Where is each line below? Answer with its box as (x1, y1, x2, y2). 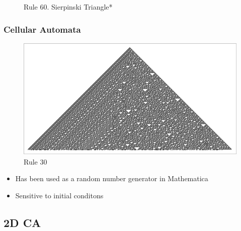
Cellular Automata (4, 23, 81, 35)
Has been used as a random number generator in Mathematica (15, 173, 208, 184)
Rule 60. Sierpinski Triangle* (24, 2, 113, 12)
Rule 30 (24, 156, 47, 167)
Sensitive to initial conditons (15, 190, 104, 200)
